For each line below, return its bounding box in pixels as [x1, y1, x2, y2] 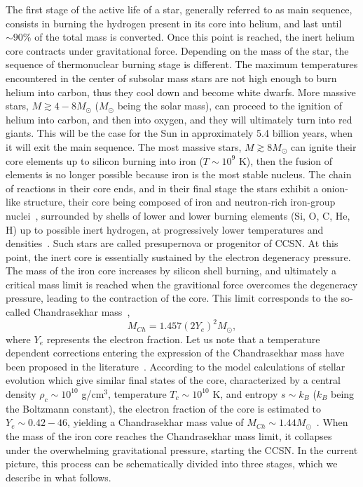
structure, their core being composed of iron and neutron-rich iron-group [23, 194, 336, 209]
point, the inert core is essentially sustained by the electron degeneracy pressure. [6, 249, 351, 264]
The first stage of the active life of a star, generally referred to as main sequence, [6, 2, 352, 16]
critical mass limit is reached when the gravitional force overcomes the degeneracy [6, 276, 358, 291]
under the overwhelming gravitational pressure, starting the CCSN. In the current [6, 442, 358, 457]
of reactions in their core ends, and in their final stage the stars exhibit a [6, 180, 319, 195]
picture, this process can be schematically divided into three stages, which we [6, 456, 338, 471]
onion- [321, 180, 349, 195]
